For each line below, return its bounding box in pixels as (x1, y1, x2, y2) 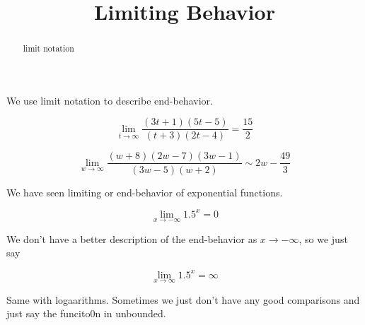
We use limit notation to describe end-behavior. (6, 93, 213, 107)
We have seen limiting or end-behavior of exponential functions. (6, 184, 283, 199)
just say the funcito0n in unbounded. (6, 306, 166, 321)
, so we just (299, 231, 348, 246)
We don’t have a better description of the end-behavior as (6, 231, 257, 246)
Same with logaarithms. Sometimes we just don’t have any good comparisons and (6, 292, 360, 307)
